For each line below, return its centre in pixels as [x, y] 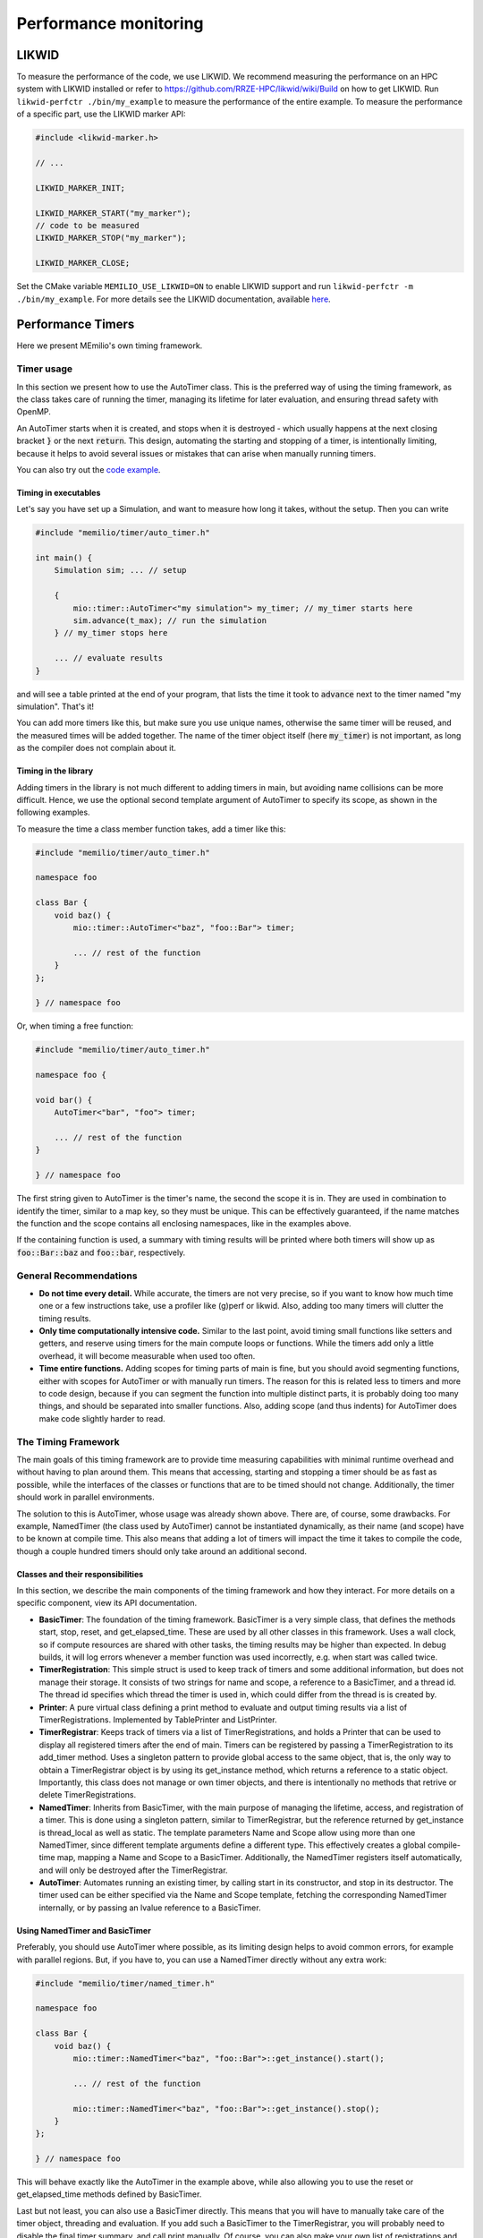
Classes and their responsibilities [80, 1574]
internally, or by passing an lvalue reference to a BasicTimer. [150, 1908]
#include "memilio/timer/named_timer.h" [125, 1983]
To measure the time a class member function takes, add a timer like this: [151, 829]
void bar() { [64, 1100]
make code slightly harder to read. [102, 1418]
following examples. [53, 812]
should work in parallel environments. [86, 1497]
